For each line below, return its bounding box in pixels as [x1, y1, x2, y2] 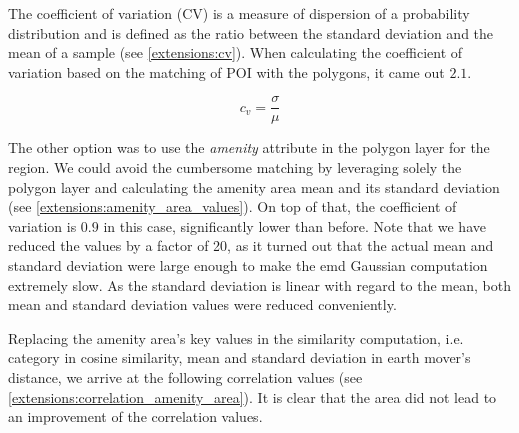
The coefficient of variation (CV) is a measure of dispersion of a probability [8, 3, 470, 23]
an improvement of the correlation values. [8, 406, 263, 427]
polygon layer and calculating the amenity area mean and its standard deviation [8, 176, 500, 197]
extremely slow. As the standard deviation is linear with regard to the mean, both [8, 274, 511, 295]
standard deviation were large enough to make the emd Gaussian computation [8, 255, 488, 275]
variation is [8, 215, 77, 236]
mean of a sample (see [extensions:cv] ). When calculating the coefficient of [8, 42, 463, 63]
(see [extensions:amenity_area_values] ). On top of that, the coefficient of [8, 196, 457, 217]
